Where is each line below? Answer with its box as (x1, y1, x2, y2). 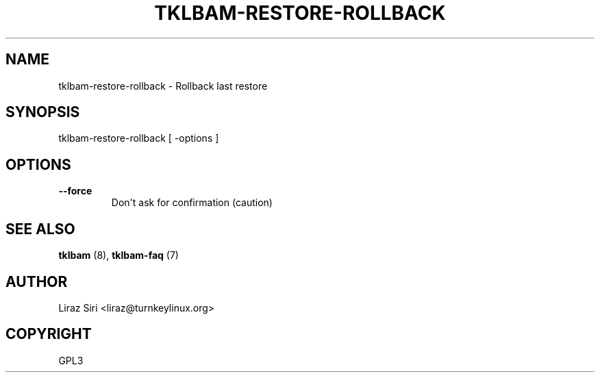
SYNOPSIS (5, 103, 80, 121)
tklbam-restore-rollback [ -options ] (58, 132, 219, 144)
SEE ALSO (5, 220, 75, 238)
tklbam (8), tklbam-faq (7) (58, 249, 179, 262)
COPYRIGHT (5, 325, 92, 343)
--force (58, 185, 92, 197)
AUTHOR (5, 273, 68, 290)
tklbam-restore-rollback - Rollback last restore (58, 79, 268, 92)
